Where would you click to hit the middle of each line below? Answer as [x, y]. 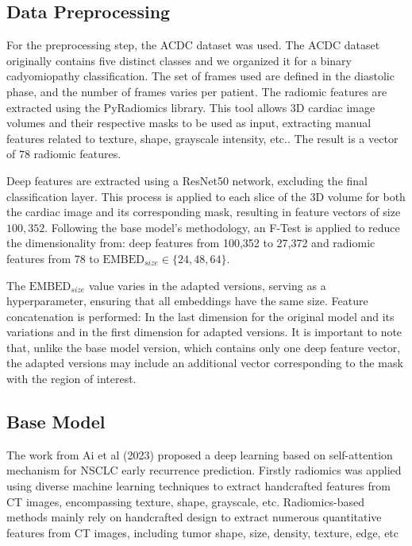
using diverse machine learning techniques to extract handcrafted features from [198, 486]
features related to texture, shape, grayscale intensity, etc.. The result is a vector [202, 138]
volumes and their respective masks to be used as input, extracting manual [189, 123]
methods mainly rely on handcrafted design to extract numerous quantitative [194, 517]
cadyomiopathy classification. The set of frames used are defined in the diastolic [200, 76]
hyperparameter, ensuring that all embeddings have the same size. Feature [187, 301]
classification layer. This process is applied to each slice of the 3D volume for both [206, 196]
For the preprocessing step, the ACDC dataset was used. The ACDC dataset [193, 45]
